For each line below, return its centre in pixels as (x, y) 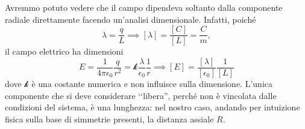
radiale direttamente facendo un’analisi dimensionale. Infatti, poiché (130, 19)
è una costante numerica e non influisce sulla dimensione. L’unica (152, 83)
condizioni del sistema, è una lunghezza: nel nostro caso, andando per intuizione (152, 107)
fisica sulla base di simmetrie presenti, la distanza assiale (109, 118)
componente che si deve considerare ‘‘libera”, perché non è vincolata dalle (141, 95)
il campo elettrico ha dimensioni (64, 51)
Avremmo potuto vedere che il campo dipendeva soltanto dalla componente (144, 7)
